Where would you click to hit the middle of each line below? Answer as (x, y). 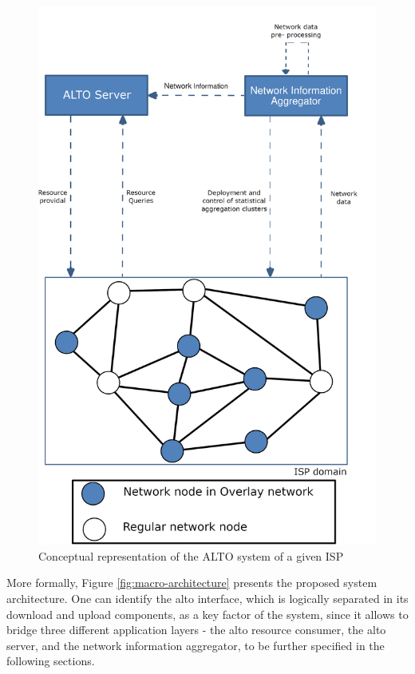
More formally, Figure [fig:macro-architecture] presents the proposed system (192, 583)
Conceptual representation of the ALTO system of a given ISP (191, 555)
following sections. (51, 661)
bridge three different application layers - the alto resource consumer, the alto (196, 630)
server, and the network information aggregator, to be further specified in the (196, 645)
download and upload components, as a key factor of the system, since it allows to (207, 614)
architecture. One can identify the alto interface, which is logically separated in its (207, 598)
